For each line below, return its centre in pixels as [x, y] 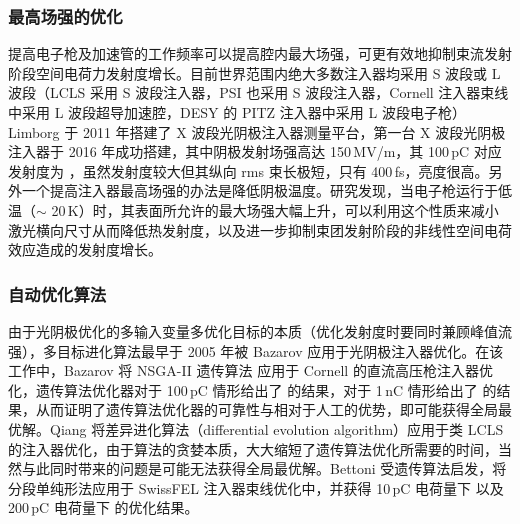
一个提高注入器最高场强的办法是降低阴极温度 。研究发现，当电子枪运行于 [259, 190]
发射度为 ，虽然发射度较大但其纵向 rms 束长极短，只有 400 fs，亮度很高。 [248, 170]
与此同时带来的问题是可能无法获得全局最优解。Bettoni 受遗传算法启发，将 [264, 468]
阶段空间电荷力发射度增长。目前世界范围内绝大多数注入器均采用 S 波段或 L [254, 72]
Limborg [34, 131]
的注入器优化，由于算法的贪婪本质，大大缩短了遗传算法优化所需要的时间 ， [253, 448]
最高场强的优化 [65, 15]
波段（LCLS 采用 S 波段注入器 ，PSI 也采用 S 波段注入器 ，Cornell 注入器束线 [258, 92]
